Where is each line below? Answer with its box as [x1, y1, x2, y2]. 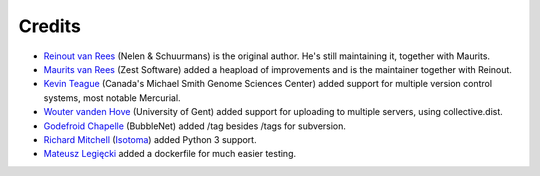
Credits [18, 15, 82, 37]
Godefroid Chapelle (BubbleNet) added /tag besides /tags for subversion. [43, 120, 347, 132]
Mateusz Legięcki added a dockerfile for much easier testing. [43, 148, 297, 160]
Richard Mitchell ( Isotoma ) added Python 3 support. [43, 133, 257, 145]
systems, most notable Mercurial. [43, 91, 181, 104]
